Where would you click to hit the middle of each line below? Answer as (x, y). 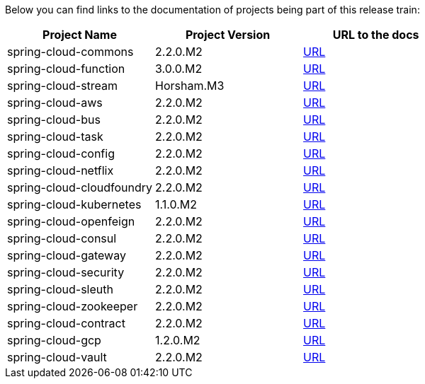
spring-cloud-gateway (67, 255)
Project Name (80, 35)
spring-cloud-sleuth (60, 289)
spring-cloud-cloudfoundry (80, 187)
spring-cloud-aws (55, 103)
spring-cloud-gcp (54, 340)
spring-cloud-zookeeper (73, 306)
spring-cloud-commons (70, 52)
